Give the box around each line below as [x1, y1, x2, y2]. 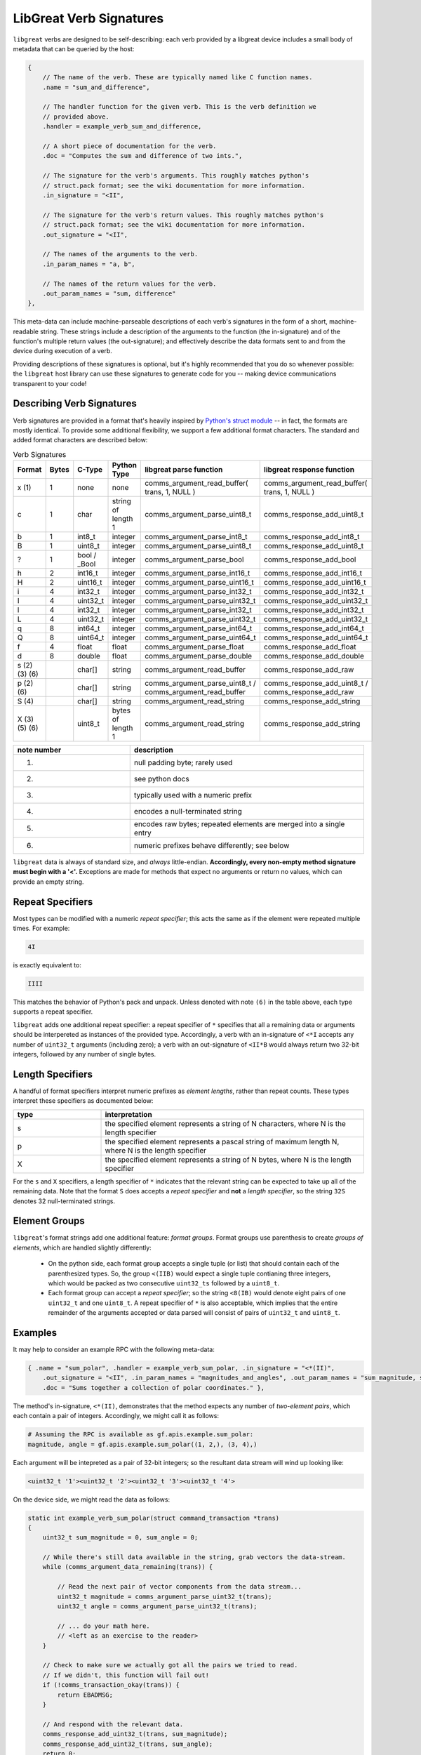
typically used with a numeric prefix [133, 790, 253, 800]
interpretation [105, 1109, 152, 1119]
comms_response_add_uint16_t [263, 578, 366, 588]
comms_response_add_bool [263, 555, 356, 564]
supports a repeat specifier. [13, 1007, 93, 1016]
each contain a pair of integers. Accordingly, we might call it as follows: [13, 1412, 219, 1420]
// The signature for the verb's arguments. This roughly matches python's [42, 172, 309, 180]
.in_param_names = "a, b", [42, 260, 136, 268]
